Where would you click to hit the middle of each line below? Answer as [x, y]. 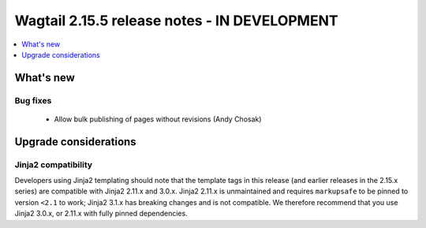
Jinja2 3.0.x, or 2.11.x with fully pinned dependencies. [101, 214]
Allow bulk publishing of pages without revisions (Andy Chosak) [158, 119]
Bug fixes [33, 100]
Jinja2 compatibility [54, 164]
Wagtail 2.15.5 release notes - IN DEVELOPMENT [176, 21]
